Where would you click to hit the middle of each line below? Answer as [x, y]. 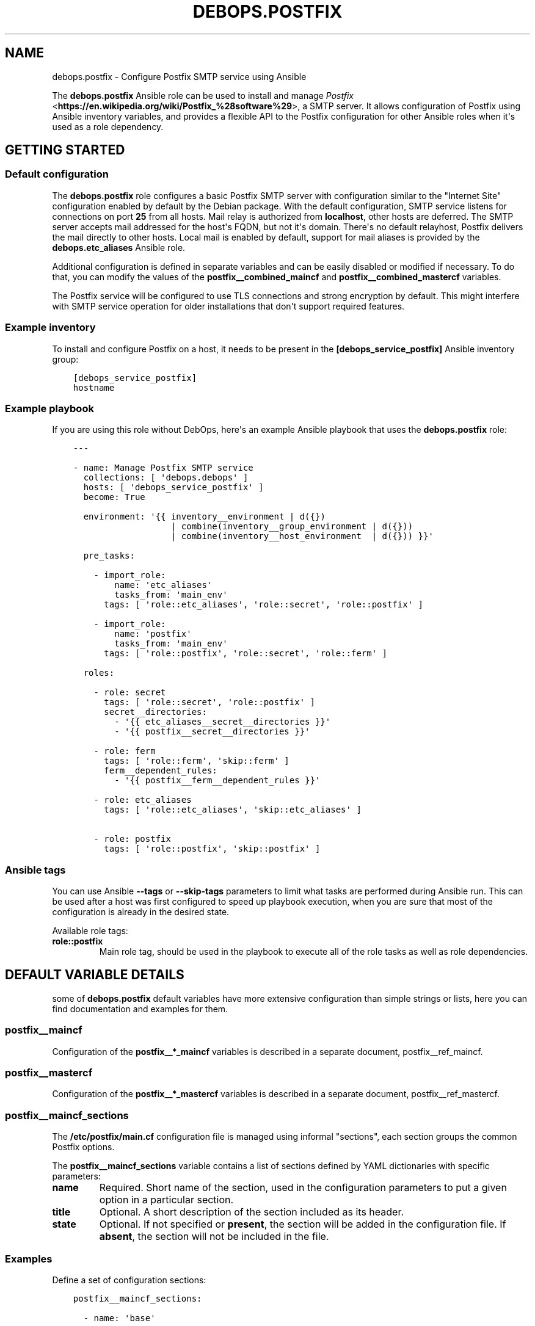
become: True [114, 497]
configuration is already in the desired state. [141, 912]
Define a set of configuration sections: [129, 1280]
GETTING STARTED [65, 150]
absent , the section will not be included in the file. [214, 1237]
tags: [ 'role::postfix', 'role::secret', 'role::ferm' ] [246, 654]
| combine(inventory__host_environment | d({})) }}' [302, 536]
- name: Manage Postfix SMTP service [163, 468]
